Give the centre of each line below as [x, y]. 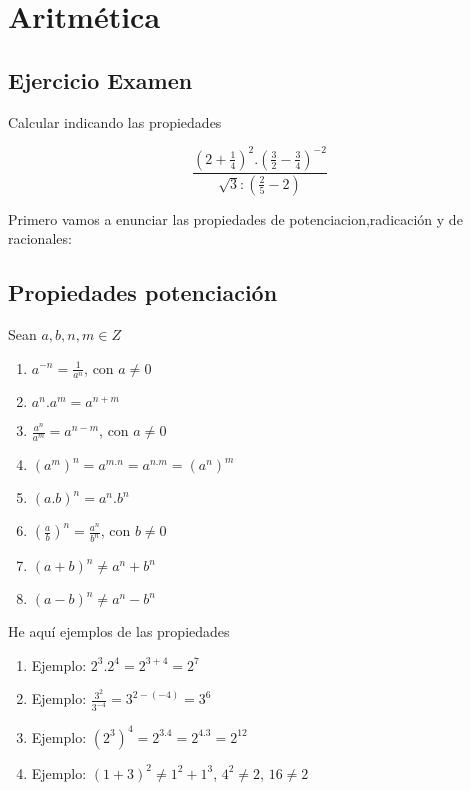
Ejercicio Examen [100, 79]
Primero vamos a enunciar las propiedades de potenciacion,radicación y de [235, 218]
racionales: [40, 238]
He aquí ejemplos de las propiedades [119, 631]
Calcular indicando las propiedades [115, 121]
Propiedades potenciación [143, 292]
